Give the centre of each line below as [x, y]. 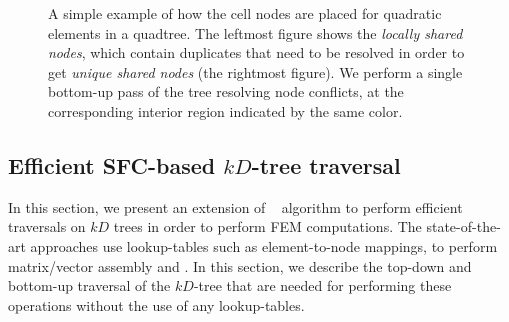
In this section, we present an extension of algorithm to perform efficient [235, 206]
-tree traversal [326, 164]
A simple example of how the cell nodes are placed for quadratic [245, 13]
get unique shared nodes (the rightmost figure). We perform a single [255, 71]
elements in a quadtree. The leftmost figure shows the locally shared [255, 32]
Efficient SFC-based [112, 164]
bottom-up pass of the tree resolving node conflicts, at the [226, 91]
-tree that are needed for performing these [322, 285]
